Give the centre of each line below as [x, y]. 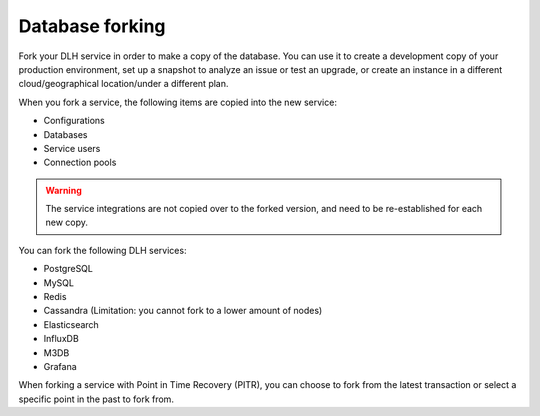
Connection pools [80, 162]
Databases [65, 134]
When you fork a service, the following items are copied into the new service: [177, 102]
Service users [72, 148]
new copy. [67, 222]
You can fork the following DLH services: [102, 250]
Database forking [92, 26]
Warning [63, 190]
